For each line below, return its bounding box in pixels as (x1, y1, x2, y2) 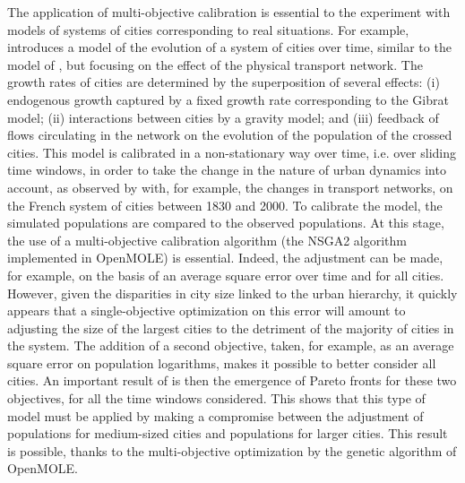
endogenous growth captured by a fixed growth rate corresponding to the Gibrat (7, 90, 449, 108)
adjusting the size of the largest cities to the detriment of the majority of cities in (7, 318, 454, 337)
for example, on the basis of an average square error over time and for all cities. (7, 265, 444, 284)
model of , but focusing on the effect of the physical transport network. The (7, 55, 423, 73)
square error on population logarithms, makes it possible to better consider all (7, 353, 436, 372)
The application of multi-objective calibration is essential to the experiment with (7, 3, 451, 21)
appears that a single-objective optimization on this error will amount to (7, 301, 406, 320)
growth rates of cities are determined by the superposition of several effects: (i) (7, 73, 440, 91)
